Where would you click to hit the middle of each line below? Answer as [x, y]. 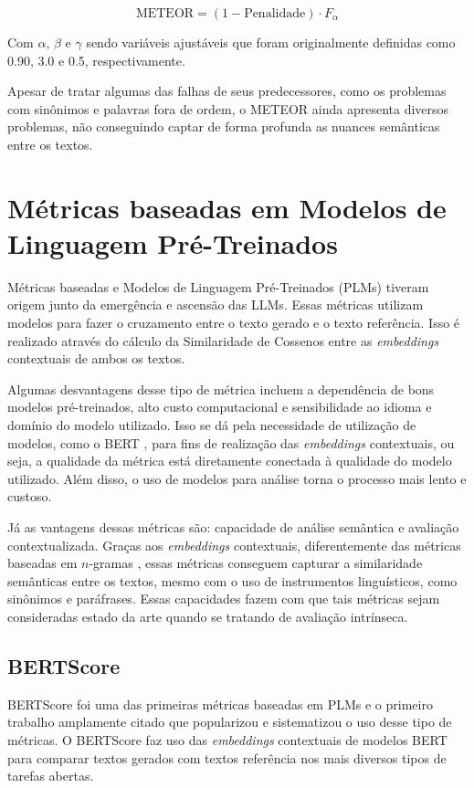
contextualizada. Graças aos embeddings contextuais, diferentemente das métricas [234, 545]
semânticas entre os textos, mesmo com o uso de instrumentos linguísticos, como [232, 580]
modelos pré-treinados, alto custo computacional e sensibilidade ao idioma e [220, 407]
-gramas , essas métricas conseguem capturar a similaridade [256, 563]
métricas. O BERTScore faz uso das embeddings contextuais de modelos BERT [227, 739]
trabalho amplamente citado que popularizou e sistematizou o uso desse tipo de [230, 722]
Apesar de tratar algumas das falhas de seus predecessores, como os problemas [227, 91]
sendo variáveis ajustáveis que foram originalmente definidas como [271, 42]
